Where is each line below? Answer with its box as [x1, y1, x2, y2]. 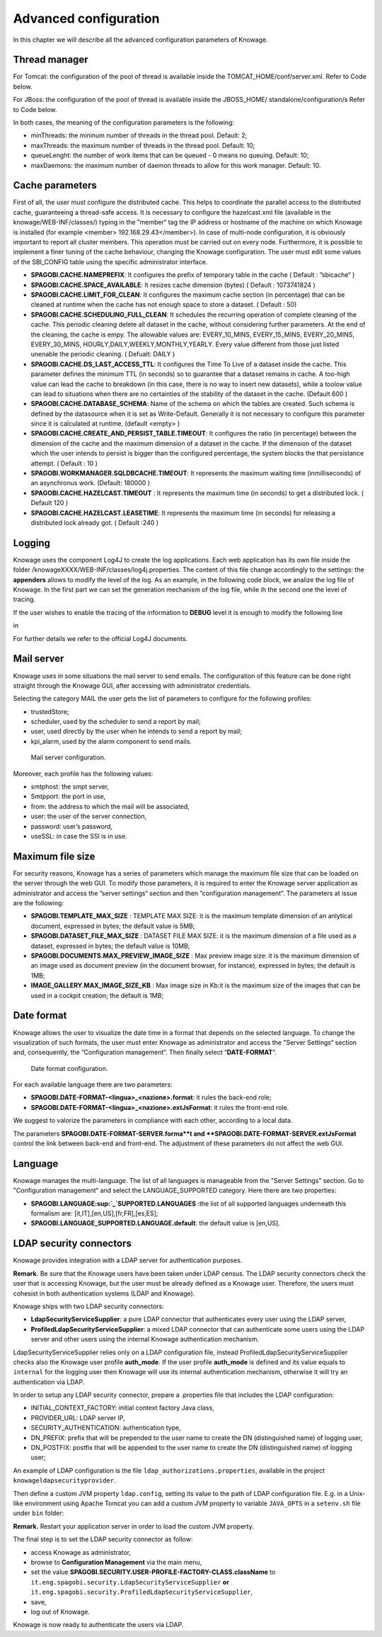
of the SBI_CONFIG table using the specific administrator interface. [13, 257, 208, 266]
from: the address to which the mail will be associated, [30, 802, 190, 810]
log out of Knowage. [30, 1607, 90, 1616]
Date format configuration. [30, 1064, 108, 1072]
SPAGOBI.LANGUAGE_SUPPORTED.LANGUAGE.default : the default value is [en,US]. [30, 1219, 281, 1228]
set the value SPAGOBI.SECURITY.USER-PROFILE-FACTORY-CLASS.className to [30, 1568, 276, 1576]
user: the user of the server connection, [30, 812, 147, 821]
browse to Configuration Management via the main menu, [30, 1558, 202, 1566]
